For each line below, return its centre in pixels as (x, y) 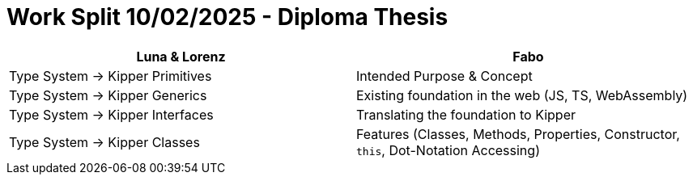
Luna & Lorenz (181, 56)
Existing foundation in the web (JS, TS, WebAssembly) (522, 95)
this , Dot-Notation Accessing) (448, 150)
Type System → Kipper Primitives (111, 76)
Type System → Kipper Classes (104, 142)
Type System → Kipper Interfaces (111, 114)
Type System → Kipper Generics (108, 95)
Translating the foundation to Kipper (466, 114)
